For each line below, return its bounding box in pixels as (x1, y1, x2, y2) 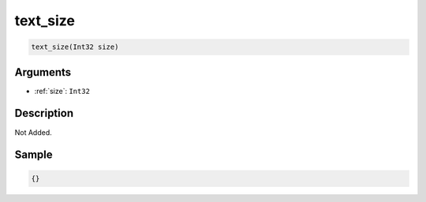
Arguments (14, 65, 72, 79)
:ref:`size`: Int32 (34, 86, 91, 95)
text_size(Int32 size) (31, 43, 119, 51)
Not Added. (14, 127, 53, 137)
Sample (14, 148, 53, 162)
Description (14, 107, 74, 120)
